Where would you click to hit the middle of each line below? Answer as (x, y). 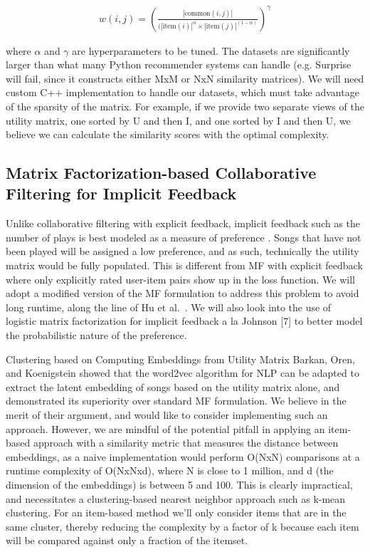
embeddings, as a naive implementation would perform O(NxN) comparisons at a (183, 456)
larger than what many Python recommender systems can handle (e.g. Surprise (179, 64)
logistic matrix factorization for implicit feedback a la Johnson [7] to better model (184, 321)
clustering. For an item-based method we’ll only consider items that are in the (176, 512)
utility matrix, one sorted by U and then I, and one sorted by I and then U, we (178, 120)
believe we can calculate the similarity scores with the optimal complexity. (168, 134)
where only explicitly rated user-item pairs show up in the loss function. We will (180, 279)
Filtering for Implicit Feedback (121, 193)
